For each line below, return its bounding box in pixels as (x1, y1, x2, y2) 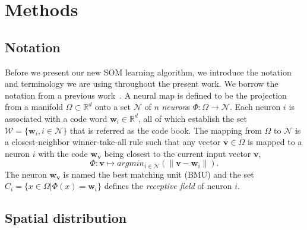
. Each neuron (229, 100, 281, 113)
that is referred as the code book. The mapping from (69, 124, 262, 136)
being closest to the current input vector (104, 147, 251, 159)
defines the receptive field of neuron (104, 179, 232, 192)
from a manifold (5, 100, 64, 113)
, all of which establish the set (138, 112, 247, 124)
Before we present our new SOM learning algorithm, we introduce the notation (5, 65, 292, 78)
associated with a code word (5, 112, 107, 124)
